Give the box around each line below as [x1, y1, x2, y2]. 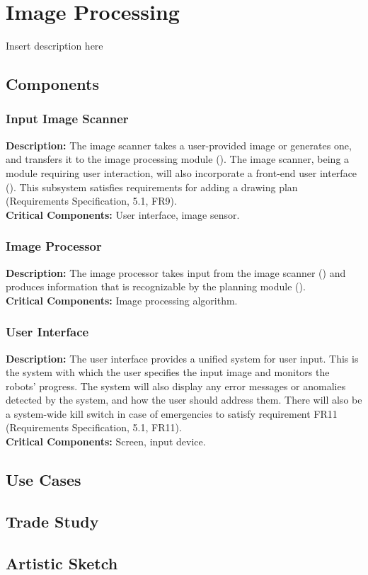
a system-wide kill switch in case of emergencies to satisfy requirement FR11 [6, 406, 338, 421]
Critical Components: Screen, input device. [6, 434, 206, 449]
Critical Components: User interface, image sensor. [6, 207, 240, 222]
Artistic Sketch [6, 552, 118, 574]
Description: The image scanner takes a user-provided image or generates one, [6, 137, 352, 152]
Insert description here [6, 38, 103, 53]
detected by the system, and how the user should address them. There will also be [6, 392, 362, 407]
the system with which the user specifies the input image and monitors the [6, 365, 330, 380]
